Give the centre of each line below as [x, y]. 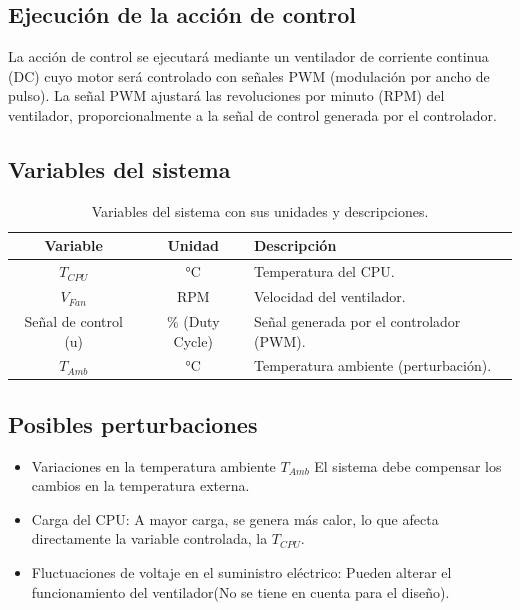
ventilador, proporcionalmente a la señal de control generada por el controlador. [252, 114]
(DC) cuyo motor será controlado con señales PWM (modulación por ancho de [249, 75]
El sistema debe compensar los [408, 465]
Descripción [295, 245]
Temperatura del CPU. [324, 271]
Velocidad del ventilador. [330, 296]
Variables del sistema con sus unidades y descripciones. [260, 210]
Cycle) [193, 340]
